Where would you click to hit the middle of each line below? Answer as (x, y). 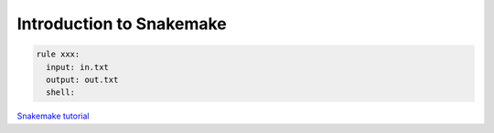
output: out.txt (82, 79)
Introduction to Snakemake (122, 24)
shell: (61, 92)
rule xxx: (58, 54)
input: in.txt (78, 67)
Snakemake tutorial (53, 116)
